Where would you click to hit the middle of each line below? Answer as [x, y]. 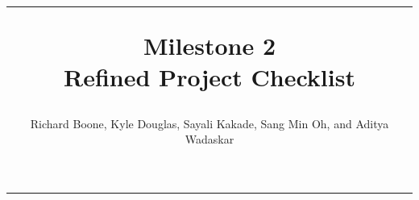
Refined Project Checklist [209, 77]
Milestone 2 [209, 46]
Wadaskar [209, 139]
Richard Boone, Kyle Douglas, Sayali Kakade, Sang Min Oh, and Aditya [209, 123]
